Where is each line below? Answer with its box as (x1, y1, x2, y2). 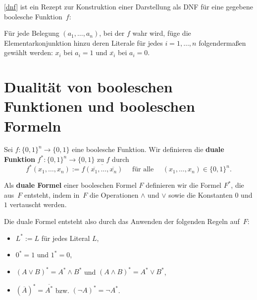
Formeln (4, 115, 61, 136)
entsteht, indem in (24, 189, 80, 200)
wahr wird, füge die (132, 28, 191, 38)
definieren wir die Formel (146, 180, 221, 190)
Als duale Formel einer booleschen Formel (4, 180, 137, 190)
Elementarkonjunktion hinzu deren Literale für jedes (4, 37, 163, 48)
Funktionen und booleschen (4, 96, 195, 116)
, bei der (99, 28, 125, 38)
